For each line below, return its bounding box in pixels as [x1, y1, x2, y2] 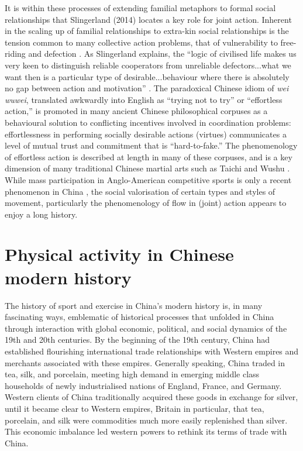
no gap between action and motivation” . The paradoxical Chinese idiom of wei [5, 82, 289, 94]
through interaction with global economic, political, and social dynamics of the [5, 322, 287, 334]
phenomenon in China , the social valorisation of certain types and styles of [5, 185, 276, 197]
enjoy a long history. [5, 208, 78, 220]
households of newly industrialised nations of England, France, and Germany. [5, 379, 282, 391]
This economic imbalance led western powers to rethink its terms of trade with [5, 425, 287, 438]
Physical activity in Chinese [5, 242, 234, 266]
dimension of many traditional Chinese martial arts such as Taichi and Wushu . [5, 162, 290, 174]
